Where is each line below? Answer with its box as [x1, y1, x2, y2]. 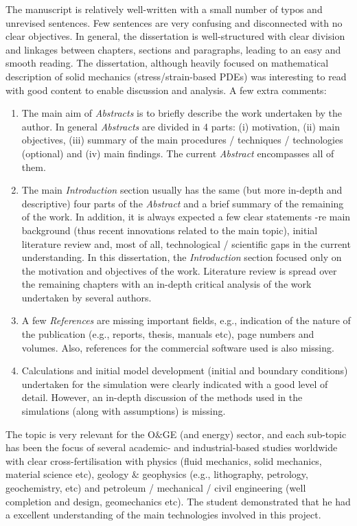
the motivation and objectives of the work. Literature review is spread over [21, 263, 337, 277]
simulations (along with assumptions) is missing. [21, 404, 226, 418]
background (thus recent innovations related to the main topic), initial [21, 222, 318, 237]
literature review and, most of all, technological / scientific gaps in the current [21, 236, 351, 251]
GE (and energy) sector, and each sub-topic [162, 426, 347, 441]
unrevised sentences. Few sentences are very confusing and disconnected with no [5, 15, 343, 30]
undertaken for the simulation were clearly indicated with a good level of [21, 376, 328, 391]
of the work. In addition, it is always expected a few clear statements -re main [21, 209, 351, 224]
